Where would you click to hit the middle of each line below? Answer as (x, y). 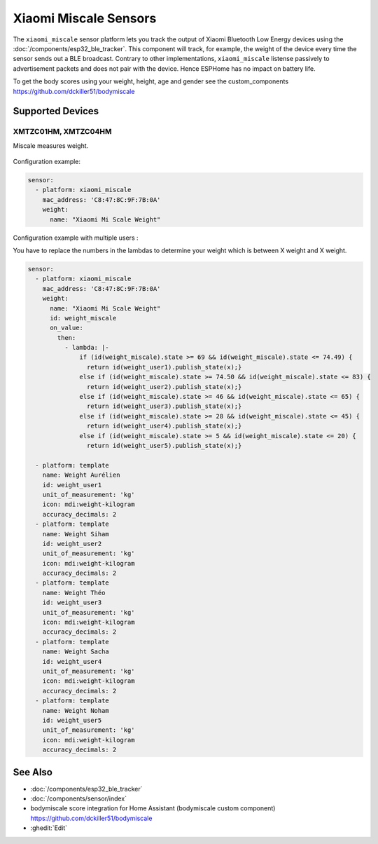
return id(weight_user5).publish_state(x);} (164, 445)
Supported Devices (56, 111)
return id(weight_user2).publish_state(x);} (164, 387)
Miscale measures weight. (51, 145)
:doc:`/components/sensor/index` (79, 798)
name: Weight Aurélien (81, 475)
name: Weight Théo (74, 593)
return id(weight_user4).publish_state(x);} (164, 426)
